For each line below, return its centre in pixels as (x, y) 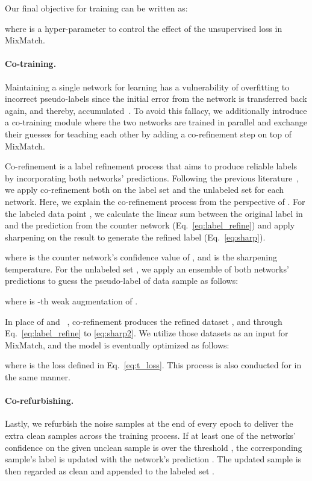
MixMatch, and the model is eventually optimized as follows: (117, 344)
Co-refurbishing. (39, 401)
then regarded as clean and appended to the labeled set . (110, 470)
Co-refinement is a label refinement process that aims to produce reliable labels (151, 166)
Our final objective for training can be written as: (96, 8)
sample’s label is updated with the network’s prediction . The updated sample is (153, 459)
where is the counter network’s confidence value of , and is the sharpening (141, 257)
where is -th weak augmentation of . (71, 301)
